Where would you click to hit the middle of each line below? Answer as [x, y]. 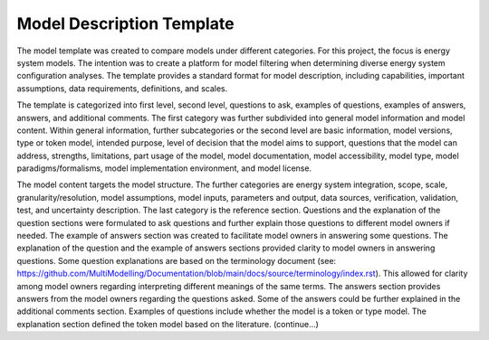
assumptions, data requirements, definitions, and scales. [122, 88]
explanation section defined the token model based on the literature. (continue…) [168, 324]
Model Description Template [125, 24]
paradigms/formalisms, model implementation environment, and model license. [164, 168]
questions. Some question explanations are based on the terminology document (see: [177, 260]
